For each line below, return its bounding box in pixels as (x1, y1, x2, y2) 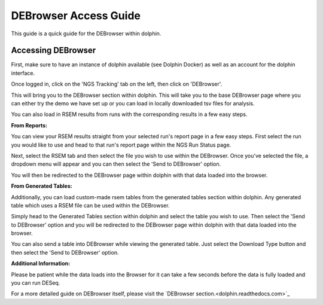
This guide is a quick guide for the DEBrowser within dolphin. (11, 30, 161, 37)
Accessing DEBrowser (11, 45, 96, 56)
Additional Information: (11, 260, 71, 267)
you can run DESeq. (11, 279, 60, 286)
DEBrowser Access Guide (11, 9, 141, 22)
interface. (11, 69, 35, 77)
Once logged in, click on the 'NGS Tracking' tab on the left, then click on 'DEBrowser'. (11, 81, 223, 88)
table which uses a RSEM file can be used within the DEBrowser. (11, 202, 170, 209)
